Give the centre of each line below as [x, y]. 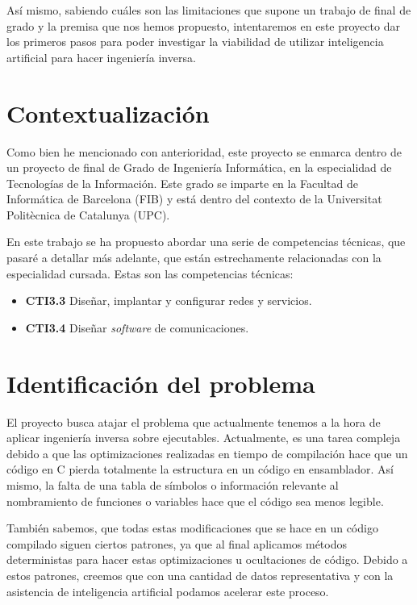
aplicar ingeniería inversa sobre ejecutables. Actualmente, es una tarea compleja [204, 438]
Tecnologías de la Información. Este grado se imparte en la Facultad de [182, 183]
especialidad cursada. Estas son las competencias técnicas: [150, 273]
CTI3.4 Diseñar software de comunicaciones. [137, 327]
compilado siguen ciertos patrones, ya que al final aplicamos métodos [177, 543]
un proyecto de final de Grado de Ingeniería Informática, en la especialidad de [199, 167]
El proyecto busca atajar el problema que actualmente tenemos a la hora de [194, 421]
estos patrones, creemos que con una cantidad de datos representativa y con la [200, 575]
